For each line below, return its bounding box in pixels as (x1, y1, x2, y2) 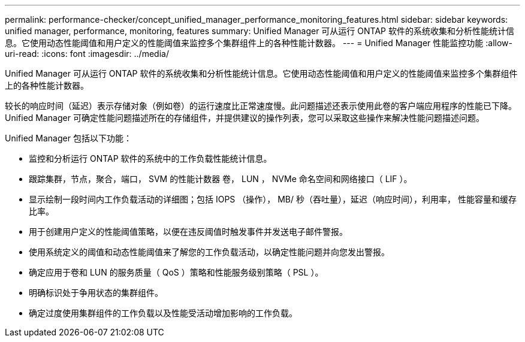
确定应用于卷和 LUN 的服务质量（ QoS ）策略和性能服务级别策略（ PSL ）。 (29, 267, 324, 277)
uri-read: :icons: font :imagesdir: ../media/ (5, 49, 169, 59)
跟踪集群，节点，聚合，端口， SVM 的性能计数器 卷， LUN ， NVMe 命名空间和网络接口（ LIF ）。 (29, 174, 412, 184)
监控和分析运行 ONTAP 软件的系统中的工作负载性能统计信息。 (29, 153, 272, 164)
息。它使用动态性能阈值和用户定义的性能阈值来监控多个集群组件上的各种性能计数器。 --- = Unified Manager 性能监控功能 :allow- (5, 38, 512, 48)
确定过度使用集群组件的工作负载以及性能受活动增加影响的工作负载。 (29, 308, 297, 318)
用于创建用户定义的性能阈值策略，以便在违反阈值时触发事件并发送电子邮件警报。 (29, 226, 348, 237)
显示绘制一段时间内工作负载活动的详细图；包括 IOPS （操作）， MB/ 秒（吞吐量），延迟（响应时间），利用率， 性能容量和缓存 (29, 194, 517, 204)
